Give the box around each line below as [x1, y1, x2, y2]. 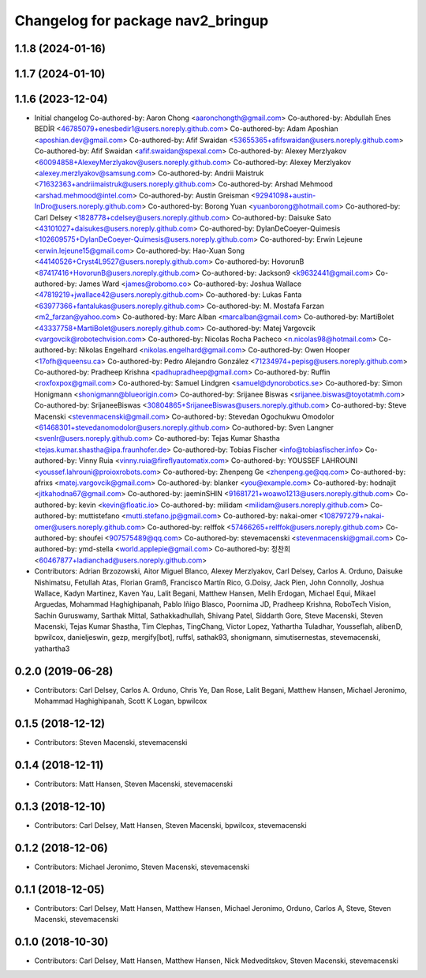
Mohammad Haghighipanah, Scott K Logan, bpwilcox [34, 696, 207, 706]
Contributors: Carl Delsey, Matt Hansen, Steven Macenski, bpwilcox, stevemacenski [34, 820, 307, 829]
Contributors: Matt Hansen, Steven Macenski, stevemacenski [34, 779, 233, 788]
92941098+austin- [255, 190, 316, 200]
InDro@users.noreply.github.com [34, 201, 142, 211]
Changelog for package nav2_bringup [14, 12, 269, 29]
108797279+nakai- [323, 511, 385, 521]
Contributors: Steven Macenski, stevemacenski [34, 738, 188, 747]
